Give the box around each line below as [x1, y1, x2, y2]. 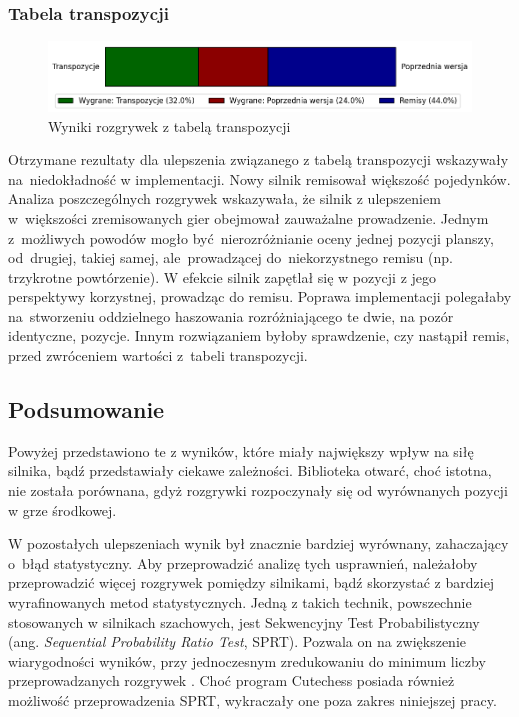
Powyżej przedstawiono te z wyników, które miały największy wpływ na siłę [8, 440, 474, 461]
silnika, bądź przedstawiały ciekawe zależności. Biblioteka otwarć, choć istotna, [8, 460, 492, 481]
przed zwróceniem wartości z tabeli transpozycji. [8, 345, 308, 366]
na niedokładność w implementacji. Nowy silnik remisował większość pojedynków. [8, 168, 511, 189]
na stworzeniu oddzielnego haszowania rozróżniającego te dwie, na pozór [8, 305, 454, 326]
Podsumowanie [8, 394, 165, 425]
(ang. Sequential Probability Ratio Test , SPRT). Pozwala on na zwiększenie [8, 631, 466, 652]
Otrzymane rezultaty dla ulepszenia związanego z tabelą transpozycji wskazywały [8, 149, 509, 170]
